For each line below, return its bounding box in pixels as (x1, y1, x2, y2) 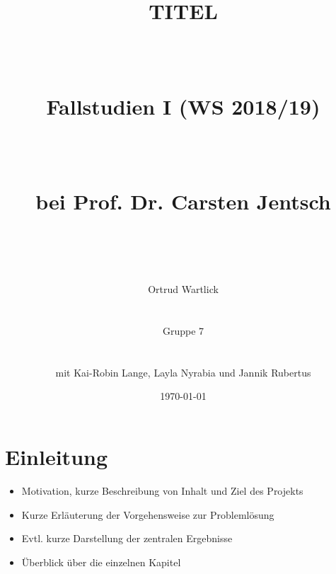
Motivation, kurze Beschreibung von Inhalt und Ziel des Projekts (21, 483, 303, 498)
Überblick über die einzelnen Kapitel (21, 554, 181, 569)
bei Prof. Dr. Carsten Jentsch (35, 186, 331, 215)
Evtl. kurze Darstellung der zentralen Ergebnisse (21, 531, 233, 546)
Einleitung (5, 442, 108, 471)
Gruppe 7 (162, 323, 204, 338)
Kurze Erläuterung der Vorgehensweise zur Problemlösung (21, 507, 274, 522)
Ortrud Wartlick (148, 282, 219, 297)
